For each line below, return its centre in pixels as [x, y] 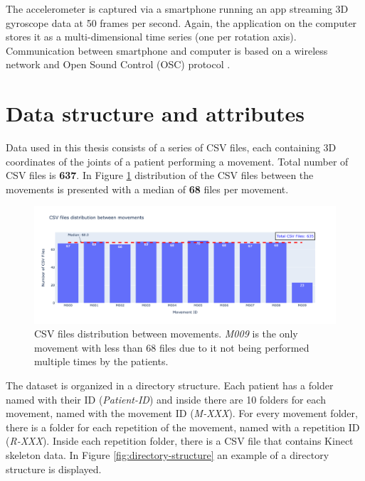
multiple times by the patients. [101, 361]
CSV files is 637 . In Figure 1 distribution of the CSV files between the [160, 175]
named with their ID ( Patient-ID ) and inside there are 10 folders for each [166, 399]
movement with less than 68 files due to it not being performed [172, 347]
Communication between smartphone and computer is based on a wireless [167, 50]
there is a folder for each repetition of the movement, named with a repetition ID [183, 427]
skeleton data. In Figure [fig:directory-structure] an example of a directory [168, 455]
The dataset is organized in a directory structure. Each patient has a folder [170, 385]
